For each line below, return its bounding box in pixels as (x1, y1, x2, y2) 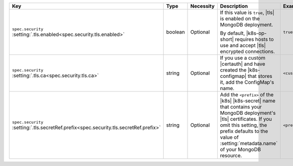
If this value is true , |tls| (220, 9, 274, 16)
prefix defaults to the (220, 128, 268, 134)
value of (220, 134, 239, 141)
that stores (247, 73, 272, 79)
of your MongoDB (220, 146, 261, 153)
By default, (220, 30, 245, 37)
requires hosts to (235, 36, 274, 42)
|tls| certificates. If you (220, 116, 272, 122)
